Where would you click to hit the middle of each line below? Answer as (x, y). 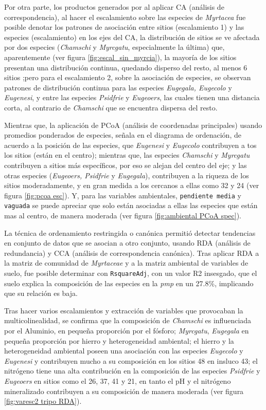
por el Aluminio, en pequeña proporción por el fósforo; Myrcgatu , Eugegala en (127, 330)
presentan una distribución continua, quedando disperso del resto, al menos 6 (126, 67)
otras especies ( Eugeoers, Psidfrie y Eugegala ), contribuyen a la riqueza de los (127, 175)
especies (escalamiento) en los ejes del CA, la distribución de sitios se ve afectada (132, 37)
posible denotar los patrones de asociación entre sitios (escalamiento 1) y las (124, 27)
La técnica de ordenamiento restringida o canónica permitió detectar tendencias (130, 232)
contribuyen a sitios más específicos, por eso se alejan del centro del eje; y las (126, 165)
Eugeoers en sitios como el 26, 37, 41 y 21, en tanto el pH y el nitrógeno (118, 380)
